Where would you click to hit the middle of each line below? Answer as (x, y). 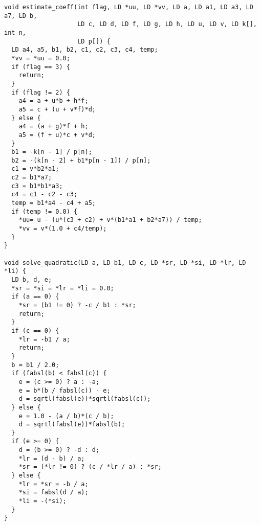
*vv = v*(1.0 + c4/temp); (63, 229)
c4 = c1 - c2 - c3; (45, 195)
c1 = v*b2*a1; (35, 169)
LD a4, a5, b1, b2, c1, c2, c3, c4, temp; (85, 50)
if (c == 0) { (35, 330)
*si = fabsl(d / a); (53, 493)
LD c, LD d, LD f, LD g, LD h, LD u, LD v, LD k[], (167, 24)
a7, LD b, (21, 16)
